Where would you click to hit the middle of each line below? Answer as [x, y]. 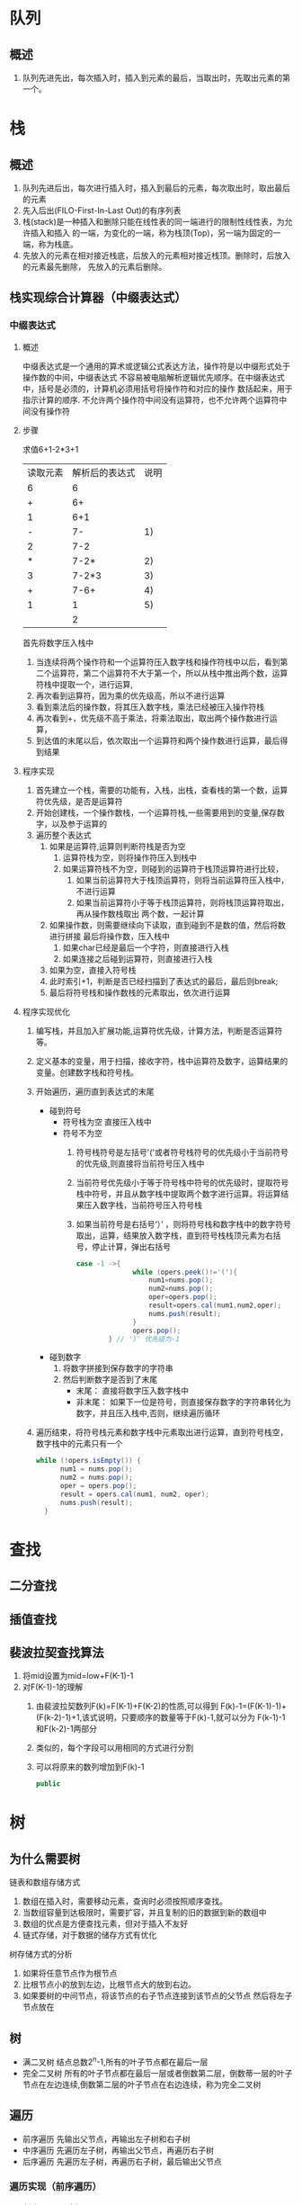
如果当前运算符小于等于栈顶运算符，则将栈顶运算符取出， [182, 902]
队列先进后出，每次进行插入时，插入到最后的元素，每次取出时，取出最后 [156, 188]
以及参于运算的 [80, 823]
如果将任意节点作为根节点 [70, 1973]
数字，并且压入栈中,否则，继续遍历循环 [148, 1413]
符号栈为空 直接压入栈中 [107, 1122]
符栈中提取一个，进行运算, [84, 684]
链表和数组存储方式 [45, 1882]
